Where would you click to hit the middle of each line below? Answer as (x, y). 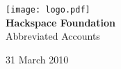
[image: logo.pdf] (48, 10)
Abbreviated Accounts (53, 36)
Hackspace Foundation (60, 22)
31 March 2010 (37, 59)
